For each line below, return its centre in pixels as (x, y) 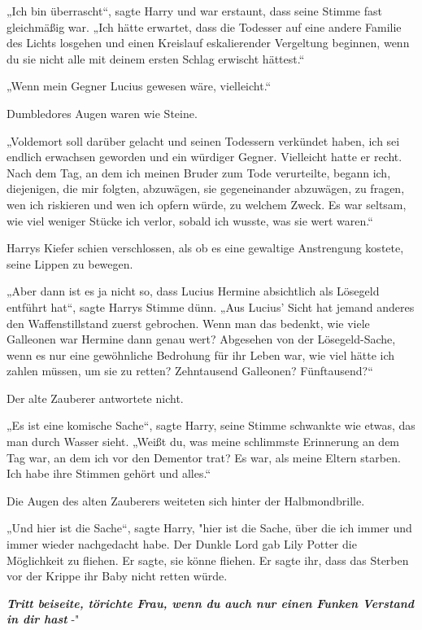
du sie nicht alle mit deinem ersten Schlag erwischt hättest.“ (156, 58)
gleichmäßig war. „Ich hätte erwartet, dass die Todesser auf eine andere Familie (204, 26)
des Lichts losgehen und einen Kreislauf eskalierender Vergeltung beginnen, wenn (208, 43)
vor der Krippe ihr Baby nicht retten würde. (117, 576)
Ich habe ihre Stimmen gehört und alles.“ (109, 473)
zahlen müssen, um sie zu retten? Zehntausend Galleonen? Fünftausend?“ (190, 371)
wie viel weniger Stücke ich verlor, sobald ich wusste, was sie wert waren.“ (190, 220)
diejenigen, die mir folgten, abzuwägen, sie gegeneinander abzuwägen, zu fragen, (206, 188)
